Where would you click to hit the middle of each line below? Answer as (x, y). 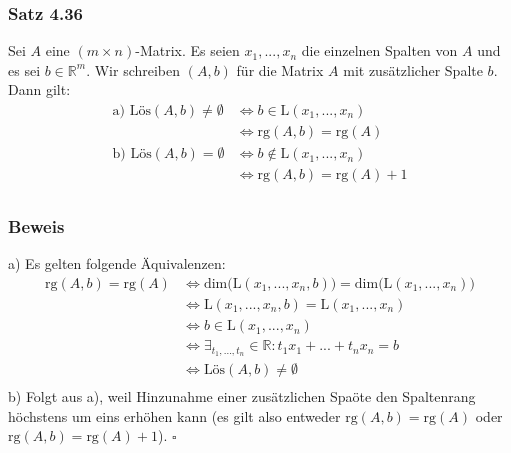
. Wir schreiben (133, 69)
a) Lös (131, 111)
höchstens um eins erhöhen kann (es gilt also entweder (174, 415)
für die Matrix (280, 69)
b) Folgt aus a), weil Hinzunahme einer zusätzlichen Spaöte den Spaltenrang (242, 396)
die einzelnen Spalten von (379, 50)
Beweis (36, 226)
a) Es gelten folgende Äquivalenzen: (117, 263)
